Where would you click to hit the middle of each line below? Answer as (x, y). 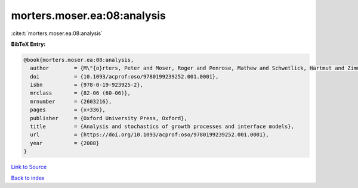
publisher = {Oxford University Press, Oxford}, (109, 118)
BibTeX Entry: (28, 44)
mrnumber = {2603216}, (71, 101)
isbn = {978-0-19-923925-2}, (87, 85)
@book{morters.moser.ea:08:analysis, (79, 60)
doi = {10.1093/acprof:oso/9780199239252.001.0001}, (124, 76)
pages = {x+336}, (68, 110)
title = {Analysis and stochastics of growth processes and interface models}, (162, 127)
